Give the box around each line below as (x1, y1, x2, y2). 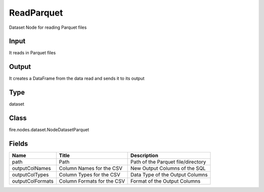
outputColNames (12, 165, 51, 172)
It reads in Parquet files (9, 50, 56, 56)
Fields (9, 139, 28, 148)
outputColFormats (12, 178, 54, 185)
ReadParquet (9, 7, 63, 18)
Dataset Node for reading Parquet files (9, 24, 87, 30)
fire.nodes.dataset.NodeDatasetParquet (9, 127, 89, 133)
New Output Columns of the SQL (130, 165, 206, 172)
